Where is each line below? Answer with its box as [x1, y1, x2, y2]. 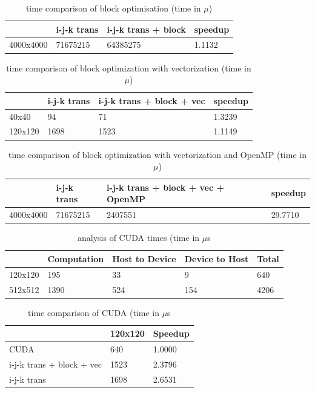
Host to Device [112, 252, 176, 265]
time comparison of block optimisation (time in [25, 2, 201, 14]
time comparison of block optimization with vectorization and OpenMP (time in [8, 148, 307, 160]
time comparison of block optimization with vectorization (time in [6, 61, 251, 74]
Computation [47, 252, 104, 265]
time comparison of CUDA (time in [28, 306, 159, 319]
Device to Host [184, 252, 249, 265]
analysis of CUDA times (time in [78, 231, 200, 244]
